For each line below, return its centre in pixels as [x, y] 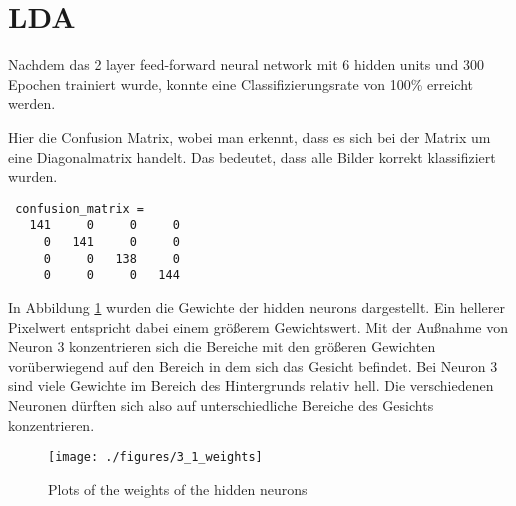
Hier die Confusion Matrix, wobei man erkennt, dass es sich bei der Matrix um [249, 136]
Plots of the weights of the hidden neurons [178, 488]
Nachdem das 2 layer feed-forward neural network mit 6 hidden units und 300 [246, 64]
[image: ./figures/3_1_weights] [155, 457]
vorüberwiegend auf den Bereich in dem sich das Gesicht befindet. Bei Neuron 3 [253, 365]
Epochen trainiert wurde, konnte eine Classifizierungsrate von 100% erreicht [241, 83]
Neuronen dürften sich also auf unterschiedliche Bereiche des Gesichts [221, 404]
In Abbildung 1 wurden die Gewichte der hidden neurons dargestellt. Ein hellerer [256, 306]
